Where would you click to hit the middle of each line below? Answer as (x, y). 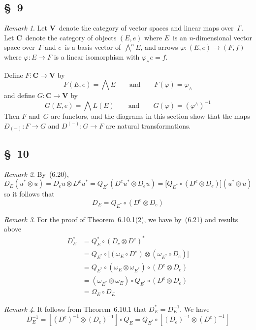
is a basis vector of (93, 47)
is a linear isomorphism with (97, 56)
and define (20, 95)
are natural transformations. (148, 125)
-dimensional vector (223, 37)
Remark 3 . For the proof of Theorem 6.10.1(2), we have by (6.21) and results (121, 219)
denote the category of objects (71, 37)
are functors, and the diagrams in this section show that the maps (150, 116)
